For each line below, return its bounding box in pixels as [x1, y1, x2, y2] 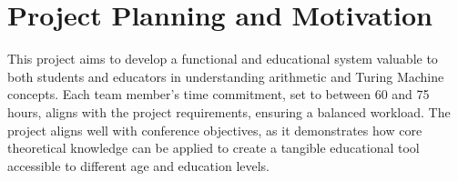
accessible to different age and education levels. [7, 156, 270, 175]
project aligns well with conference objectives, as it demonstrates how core [7, 120, 422, 139]
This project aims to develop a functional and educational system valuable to [7, 49, 438, 68]
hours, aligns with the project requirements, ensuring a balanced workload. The [7, 102, 451, 121]
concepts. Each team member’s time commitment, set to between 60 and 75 [7, 85, 430, 104]
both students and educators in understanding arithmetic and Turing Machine [7, 66, 444, 85]
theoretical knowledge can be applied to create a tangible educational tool [7, 138, 420, 157]
